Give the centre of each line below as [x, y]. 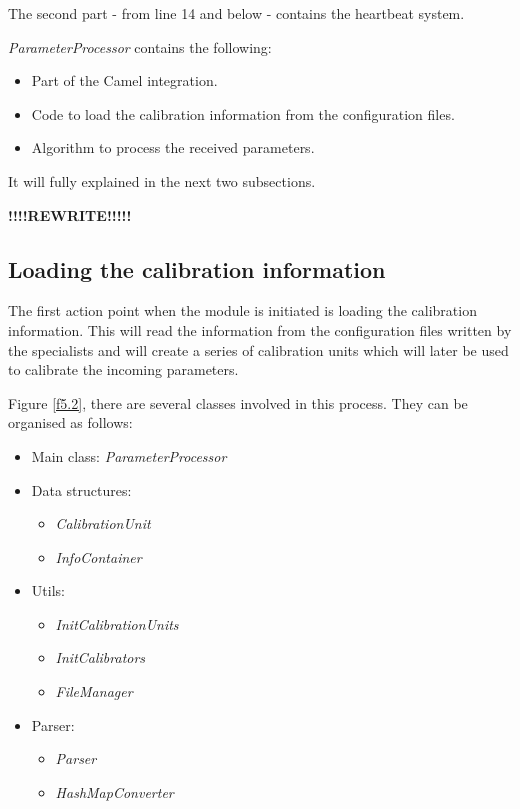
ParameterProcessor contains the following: [140, 46]
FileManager [94, 691]
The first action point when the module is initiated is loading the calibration [242, 310]
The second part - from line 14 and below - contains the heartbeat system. [236, 13]
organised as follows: [70, 422]
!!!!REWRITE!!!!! [70, 214]
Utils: [48, 590]
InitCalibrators [100, 657]
